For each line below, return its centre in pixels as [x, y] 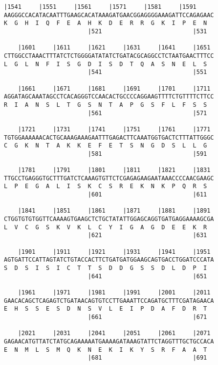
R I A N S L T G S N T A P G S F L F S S [106, 105]
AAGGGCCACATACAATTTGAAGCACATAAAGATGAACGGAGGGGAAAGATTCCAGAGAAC [109, 15]
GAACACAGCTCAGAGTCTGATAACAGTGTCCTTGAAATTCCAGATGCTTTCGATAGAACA [109, 301]
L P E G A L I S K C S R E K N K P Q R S [106, 186]
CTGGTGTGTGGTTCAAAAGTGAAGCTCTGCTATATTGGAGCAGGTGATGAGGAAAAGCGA [109, 219]
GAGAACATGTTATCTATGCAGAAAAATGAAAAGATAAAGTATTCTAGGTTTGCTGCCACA [109, 341]
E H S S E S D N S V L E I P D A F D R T [106, 309]
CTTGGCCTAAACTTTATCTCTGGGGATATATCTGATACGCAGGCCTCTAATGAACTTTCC [109, 56]
